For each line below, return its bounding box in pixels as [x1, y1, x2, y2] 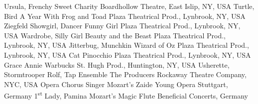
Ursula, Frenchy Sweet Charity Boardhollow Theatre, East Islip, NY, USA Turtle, [4, 1, 255, 11]
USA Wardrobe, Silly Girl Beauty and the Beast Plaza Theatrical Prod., [4, 30, 226, 40]
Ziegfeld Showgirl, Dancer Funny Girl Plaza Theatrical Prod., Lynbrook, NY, [4, 20, 241, 31]
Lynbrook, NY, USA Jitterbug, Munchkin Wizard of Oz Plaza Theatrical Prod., [4, 40, 249, 50]
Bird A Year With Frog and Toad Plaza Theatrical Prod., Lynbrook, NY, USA [4, 10, 246, 21]
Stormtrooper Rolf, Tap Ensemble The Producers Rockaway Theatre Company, [4, 69, 247, 80]
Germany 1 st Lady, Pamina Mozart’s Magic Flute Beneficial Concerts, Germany [4, 89, 248, 101]
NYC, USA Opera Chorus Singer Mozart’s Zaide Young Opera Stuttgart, [4, 79, 228, 89]
